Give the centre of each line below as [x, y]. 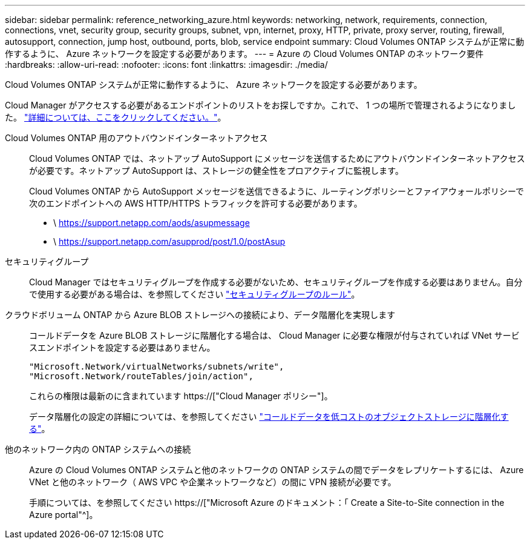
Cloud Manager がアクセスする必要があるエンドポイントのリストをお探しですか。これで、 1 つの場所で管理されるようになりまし [260, 105]
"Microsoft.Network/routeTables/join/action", [141, 376]
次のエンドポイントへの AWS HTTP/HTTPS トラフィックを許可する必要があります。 [196, 203]
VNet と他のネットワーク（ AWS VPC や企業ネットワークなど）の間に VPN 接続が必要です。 [213, 482]
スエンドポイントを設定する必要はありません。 [122, 347]
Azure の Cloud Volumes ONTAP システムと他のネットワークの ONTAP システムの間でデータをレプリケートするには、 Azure [276, 470]
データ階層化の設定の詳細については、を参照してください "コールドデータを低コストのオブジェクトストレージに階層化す [269, 416]
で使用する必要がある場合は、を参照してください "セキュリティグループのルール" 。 [195, 294]
